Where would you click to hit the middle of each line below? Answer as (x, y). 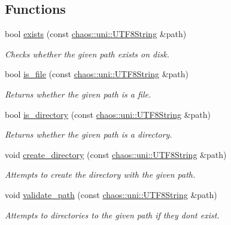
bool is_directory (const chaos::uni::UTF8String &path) (108, 114)
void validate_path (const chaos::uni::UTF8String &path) (111, 194)
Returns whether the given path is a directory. (89, 134)
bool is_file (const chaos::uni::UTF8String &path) (97, 74)
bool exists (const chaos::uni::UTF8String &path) (96, 34)
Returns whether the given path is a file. (78, 94)
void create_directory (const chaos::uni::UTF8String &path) (116, 154)
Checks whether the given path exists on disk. (87, 54)
